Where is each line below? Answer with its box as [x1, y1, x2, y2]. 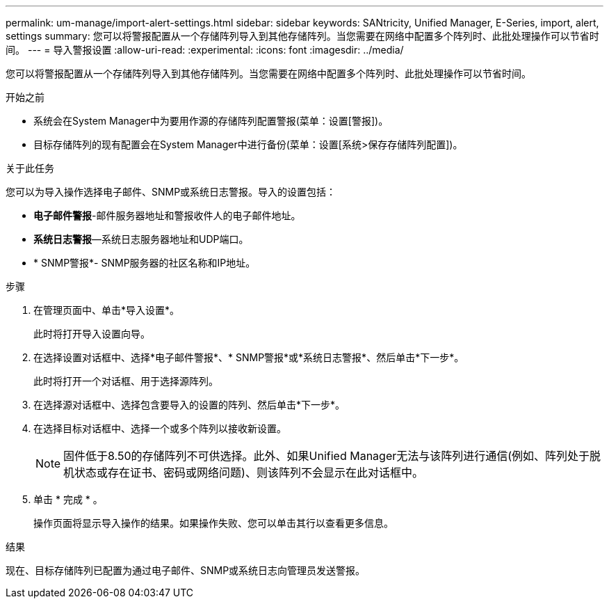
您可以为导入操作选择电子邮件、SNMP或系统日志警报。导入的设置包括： [6, 186, 336, 198]
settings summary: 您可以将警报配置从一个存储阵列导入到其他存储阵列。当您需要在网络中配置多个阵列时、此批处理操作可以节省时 [6, 30, 599, 42]
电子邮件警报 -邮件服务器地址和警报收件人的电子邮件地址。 [33, 209, 301, 221]
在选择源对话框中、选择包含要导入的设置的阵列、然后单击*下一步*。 [33, 399, 346, 411]
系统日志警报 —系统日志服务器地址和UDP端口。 [33, 233, 249, 245]
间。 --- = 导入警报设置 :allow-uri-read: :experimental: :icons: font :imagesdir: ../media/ [6, 44, 404, 56]
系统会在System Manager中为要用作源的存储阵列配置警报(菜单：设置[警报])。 [33, 115, 389, 127]
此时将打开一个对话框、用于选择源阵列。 [33, 375, 218, 387]
